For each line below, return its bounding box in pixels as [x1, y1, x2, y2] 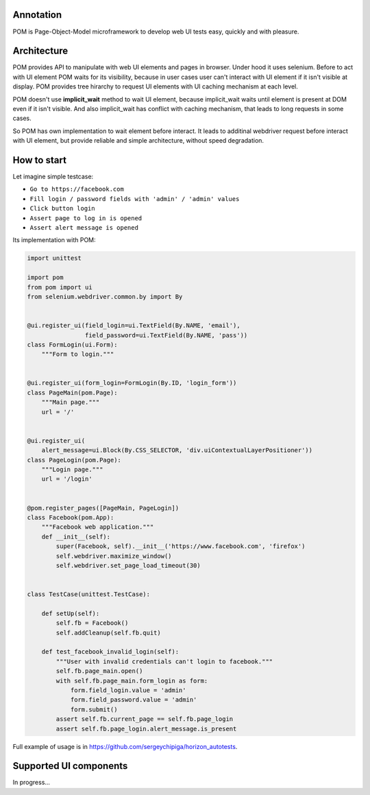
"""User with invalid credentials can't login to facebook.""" [56, 657, 273, 665]
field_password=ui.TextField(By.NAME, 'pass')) [84, 331, 248, 339]
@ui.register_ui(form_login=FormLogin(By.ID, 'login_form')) [27, 379, 237, 387]
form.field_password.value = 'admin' [70, 696, 197, 704]
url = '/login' [41, 475, 92, 483]
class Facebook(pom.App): [27, 513, 114, 521]
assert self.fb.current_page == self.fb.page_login [56, 715, 234, 723]
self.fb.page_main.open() [56, 667, 143, 675]
